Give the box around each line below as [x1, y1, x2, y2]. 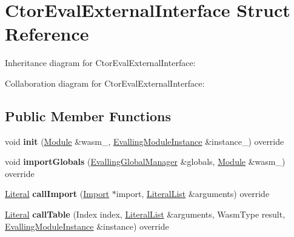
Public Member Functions [5, 106, 171, 125]
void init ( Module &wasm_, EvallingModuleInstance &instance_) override [5, 135, 284, 147]
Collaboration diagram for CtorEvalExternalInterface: [5, 76, 205, 89]
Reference [5, 21, 89, 46]
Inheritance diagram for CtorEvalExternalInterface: [5, 56, 196, 69]
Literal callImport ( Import [5, 187, 110, 200]
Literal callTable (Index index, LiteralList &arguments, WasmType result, [5, 208, 286, 221]
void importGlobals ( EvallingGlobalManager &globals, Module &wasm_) [5, 155, 286, 168]
